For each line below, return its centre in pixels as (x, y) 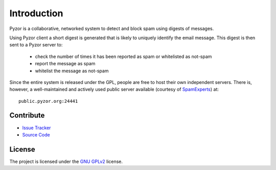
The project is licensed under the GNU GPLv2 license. (66, 161)
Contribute (27, 115)
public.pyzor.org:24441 (48, 101)
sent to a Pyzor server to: (36, 45)
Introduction (36, 13)
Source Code (36, 134)
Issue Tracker (37, 128)
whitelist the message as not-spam (72, 71)
